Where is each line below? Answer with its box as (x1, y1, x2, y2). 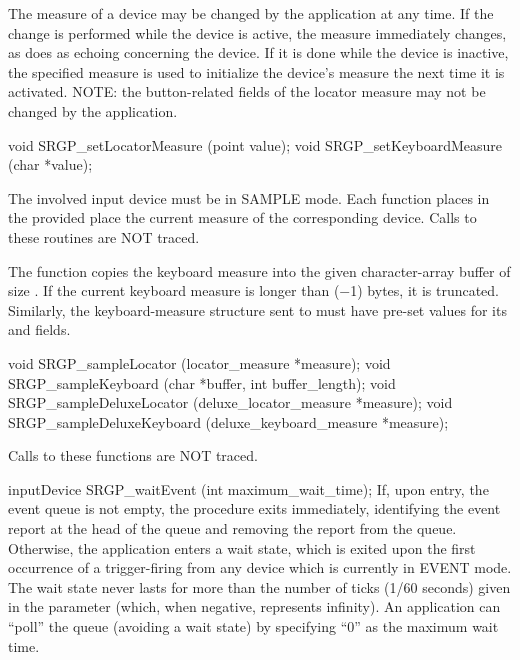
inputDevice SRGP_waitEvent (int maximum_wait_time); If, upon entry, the (8, 478, 489, 499)
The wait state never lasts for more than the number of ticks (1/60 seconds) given (8, 576, 511, 597)
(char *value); (8, 154, 93, 175)
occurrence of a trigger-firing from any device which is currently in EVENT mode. (8, 557, 512, 578)
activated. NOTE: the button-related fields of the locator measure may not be (8, 81, 486, 102)
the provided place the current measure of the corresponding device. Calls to (8, 207, 477, 228)
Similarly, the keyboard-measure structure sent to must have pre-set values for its (8, 299, 507, 320)
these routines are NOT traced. (8, 226, 200, 247)
